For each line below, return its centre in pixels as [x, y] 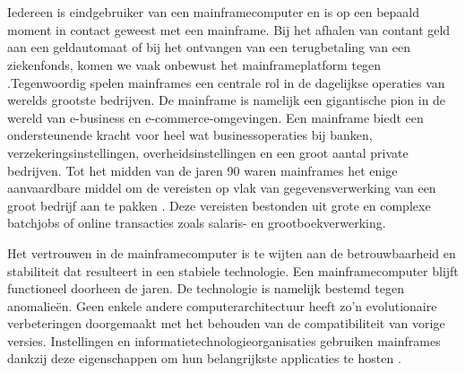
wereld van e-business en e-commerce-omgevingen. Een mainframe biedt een [215, 117]
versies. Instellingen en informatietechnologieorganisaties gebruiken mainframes [224, 340]
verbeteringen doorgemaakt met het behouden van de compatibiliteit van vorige [226, 323]
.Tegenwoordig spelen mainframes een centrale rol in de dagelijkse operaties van [226, 82]
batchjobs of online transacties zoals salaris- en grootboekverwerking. [197, 223]
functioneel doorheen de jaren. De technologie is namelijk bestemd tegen [206, 288]
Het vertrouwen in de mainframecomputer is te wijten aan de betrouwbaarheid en [232, 252]
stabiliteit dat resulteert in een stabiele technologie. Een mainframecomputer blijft [233, 270]
